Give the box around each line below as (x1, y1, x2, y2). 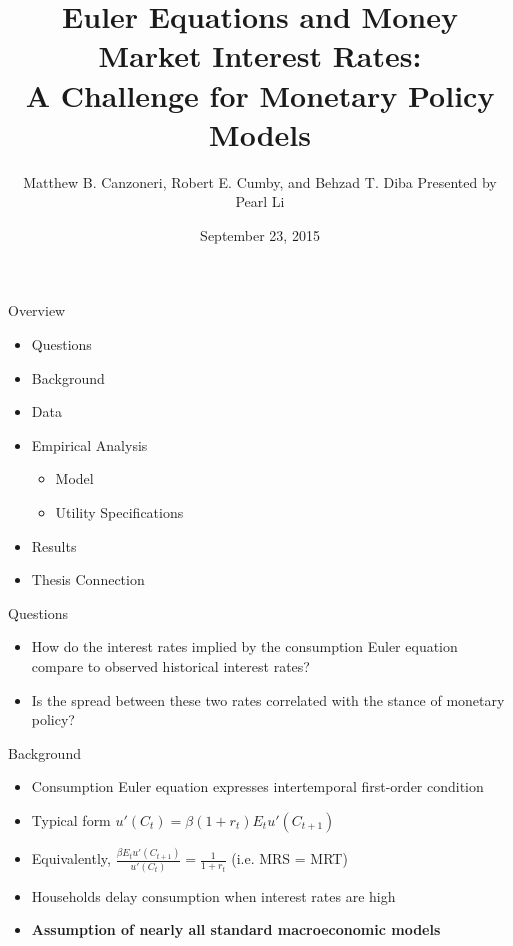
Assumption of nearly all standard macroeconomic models (31, 919, 441, 940)
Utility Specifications (55, 502, 184, 523)
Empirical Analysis (31, 434, 148, 455)
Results (31, 535, 77, 556)
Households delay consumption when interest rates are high (31, 885, 396, 906)
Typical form (31, 809, 111, 830)
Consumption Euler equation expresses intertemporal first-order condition (31, 776, 484, 797)
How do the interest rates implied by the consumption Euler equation (31, 636, 458, 657)
